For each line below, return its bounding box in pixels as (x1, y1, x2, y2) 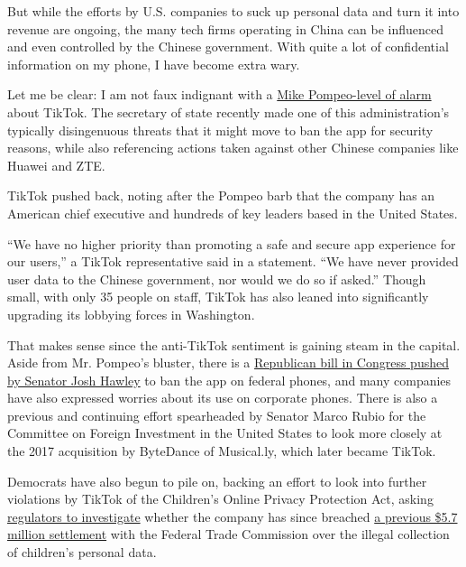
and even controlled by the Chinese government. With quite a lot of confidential (7, 37, 449, 56)
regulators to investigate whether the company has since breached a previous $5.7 (7, 507, 458, 525)
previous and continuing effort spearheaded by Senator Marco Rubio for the (7, 405, 426, 424)
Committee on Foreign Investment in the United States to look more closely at (7, 423, 443, 442)
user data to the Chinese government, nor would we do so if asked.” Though (7, 269, 426, 288)
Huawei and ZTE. (7, 155, 105, 174)
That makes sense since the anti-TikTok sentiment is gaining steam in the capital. (7, 335, 461, 354)
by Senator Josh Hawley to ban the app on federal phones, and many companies (7, 370, 452, 389)
